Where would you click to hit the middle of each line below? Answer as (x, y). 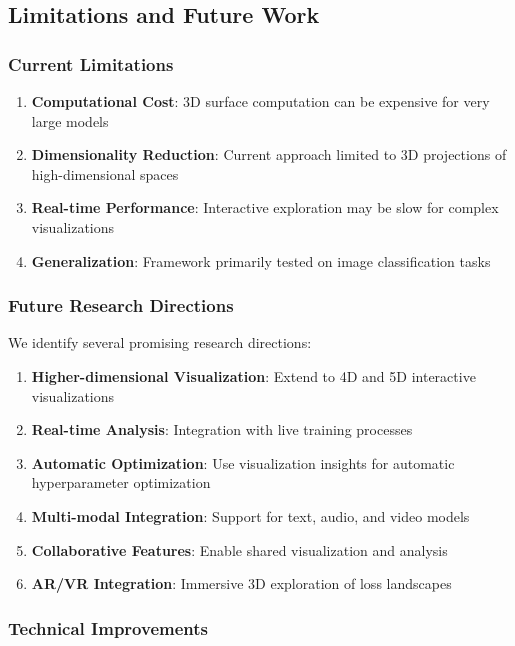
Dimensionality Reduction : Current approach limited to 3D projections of (269, 154)
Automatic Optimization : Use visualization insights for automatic (243, 462)
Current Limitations (91, 63)
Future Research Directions (121, 305)
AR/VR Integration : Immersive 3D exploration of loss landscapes (241, 583)
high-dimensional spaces (105, 173)
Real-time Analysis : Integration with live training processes (222, 429)
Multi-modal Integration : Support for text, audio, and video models (250, 515)
